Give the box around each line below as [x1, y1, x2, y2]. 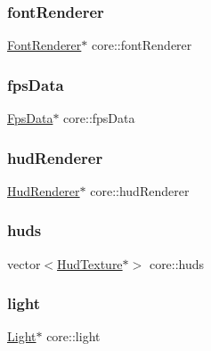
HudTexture [57, 254, 123, 273]
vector [7, 254, 41, 273]
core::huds [149, 254, 205, 273]
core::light [46, 327, 101, 346]
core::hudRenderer [90, 181, 190, 200]
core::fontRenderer [91, 36, 192, 54]
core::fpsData [63, 109, 135, 127]
